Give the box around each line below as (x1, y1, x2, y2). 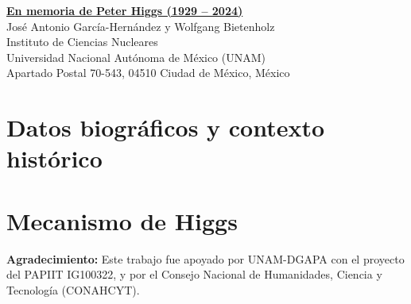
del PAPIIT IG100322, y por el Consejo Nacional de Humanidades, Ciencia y (6, 266, 382, 283)
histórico (6, 142, 103, 175)
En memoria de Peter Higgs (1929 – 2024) (6, 2, 243, 18)
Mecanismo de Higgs (6, 204, 238, 237)
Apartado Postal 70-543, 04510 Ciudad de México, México (6, 64, 290, 81)
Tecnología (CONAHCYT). (6, 281, 140, 298)
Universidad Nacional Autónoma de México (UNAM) (6, 48, 266, 65)
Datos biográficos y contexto (6, 111, 325, 144)
